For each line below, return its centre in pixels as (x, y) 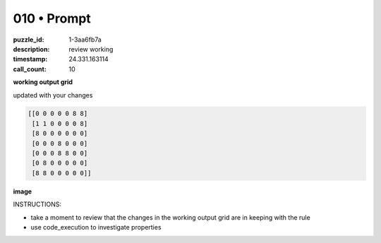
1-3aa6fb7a (85, 40)
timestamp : (30, 59)
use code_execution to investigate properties (96, 227)
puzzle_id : (29, 40)
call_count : (30, 69)
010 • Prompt (52, 18)
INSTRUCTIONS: (37, 204)
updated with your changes (53, 95)
